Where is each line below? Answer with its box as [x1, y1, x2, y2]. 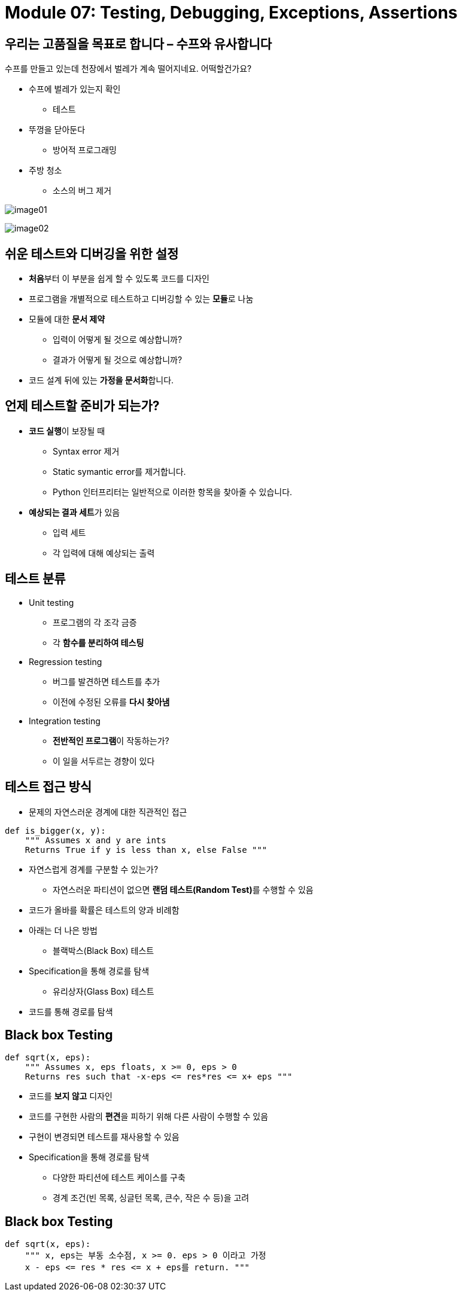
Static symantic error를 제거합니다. [53, 466, 186, 477]
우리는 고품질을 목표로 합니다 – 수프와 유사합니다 [5, 36, 272, 51]
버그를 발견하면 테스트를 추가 [53, 676, 160, 687]
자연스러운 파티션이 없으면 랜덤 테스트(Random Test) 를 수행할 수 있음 [53, 884, 314, 895]
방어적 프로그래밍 [53, 145, 117, 155]
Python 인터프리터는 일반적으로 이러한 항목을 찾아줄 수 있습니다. [53, 486, 293, 497]
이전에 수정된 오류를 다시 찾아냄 [53, 696, 170, 707]
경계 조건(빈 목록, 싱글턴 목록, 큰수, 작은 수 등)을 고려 [53, 1193, 250, 1203]
